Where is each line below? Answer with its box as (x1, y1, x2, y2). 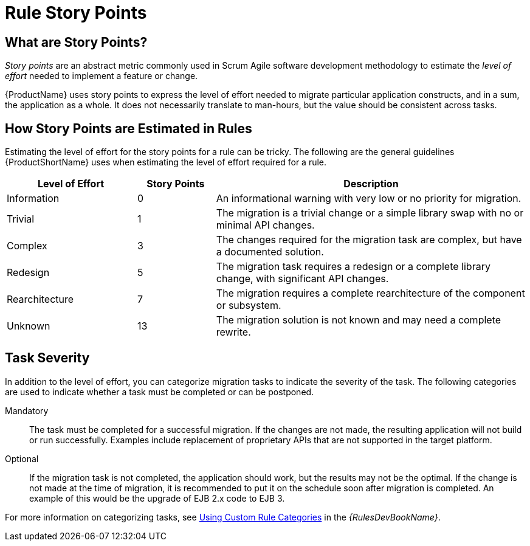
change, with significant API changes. (216, 272, 389, 285)
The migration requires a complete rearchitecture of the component (216, 287, 525, 300)
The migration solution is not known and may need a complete (216, 314, 501, 327)
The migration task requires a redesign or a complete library (216, 260, 490, 273)
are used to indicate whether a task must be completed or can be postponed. (5, 386, 314, 397)
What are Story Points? (5, 34, 148, 50)
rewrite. (216, 326, 251, 339)
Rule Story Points (5, 2, 147, 23)
